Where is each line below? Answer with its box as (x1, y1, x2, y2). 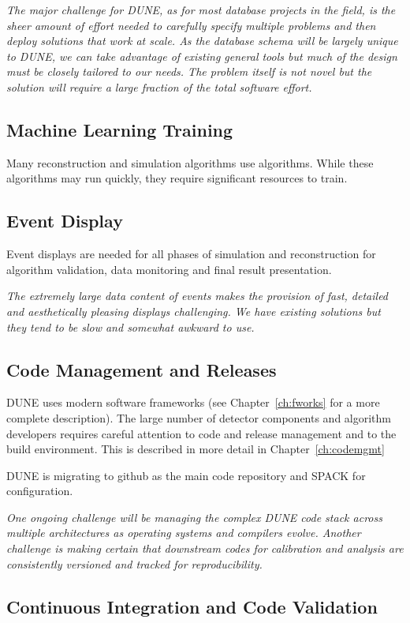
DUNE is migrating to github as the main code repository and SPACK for (6, 467, 366, 483)
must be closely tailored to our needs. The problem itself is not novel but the (6, 63, 372, 80)
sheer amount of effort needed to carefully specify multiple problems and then (6, 17, 376, 33)
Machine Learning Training (6, 117, 233, 141)
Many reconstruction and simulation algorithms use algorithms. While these (6, 154, 374, 171)
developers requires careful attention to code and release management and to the (6, 425, 397, 441)
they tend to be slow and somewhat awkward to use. (6, 318, 255, 335)
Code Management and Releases (6, 357, 277, 381)
